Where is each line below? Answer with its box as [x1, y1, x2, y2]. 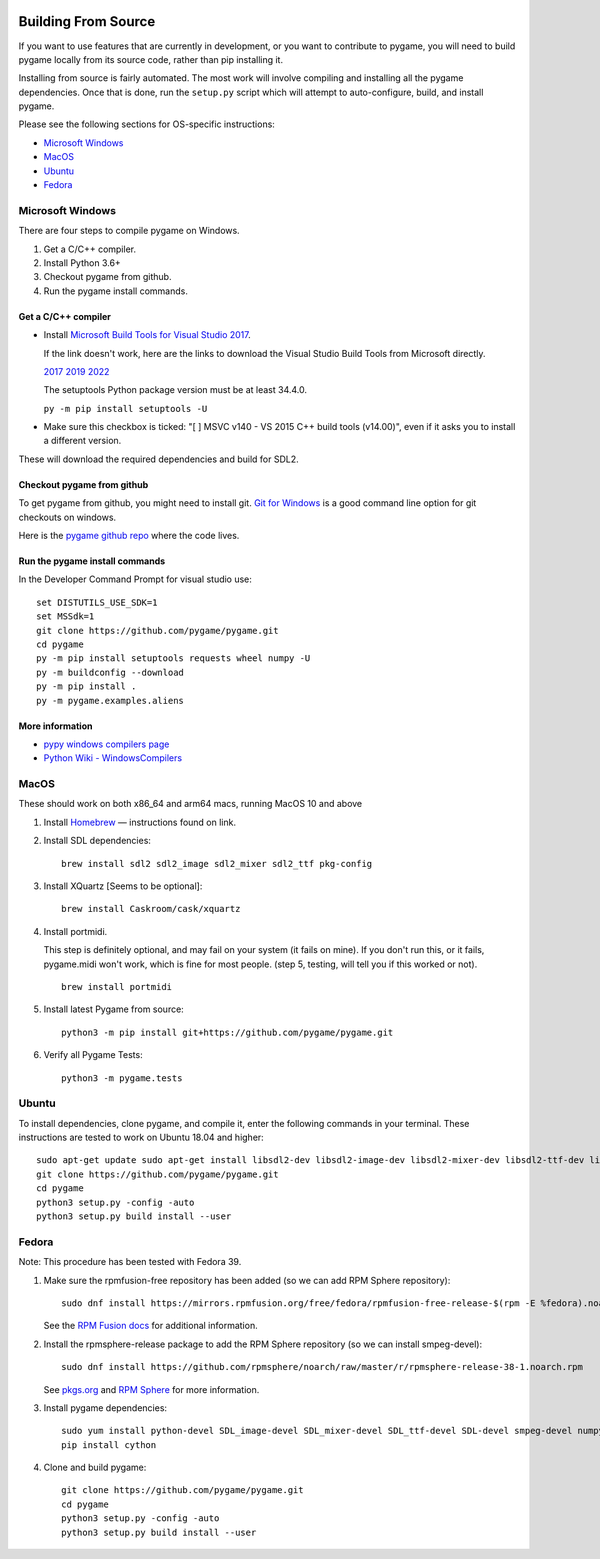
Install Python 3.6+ [43, 256, 122, 269]
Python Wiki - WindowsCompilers [43, 752, 183, 764]
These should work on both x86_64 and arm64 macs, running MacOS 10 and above [18, 798, 363, 810]
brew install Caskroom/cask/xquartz [61, 903, 241, 915]
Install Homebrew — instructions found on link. [43, 816, 237, 828]
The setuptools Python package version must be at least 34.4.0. [43, 384, 308, 396]
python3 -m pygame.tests [61, 1072, 183, 1084]
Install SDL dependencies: [43, 835, 152, 847]
